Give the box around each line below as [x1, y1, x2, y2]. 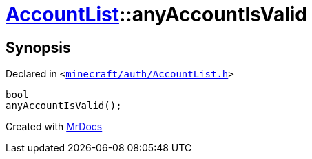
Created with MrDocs [6, 121, 103, 133]
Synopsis [6, 38, 71, 56]
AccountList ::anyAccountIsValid [6, 3, 307, 26]
